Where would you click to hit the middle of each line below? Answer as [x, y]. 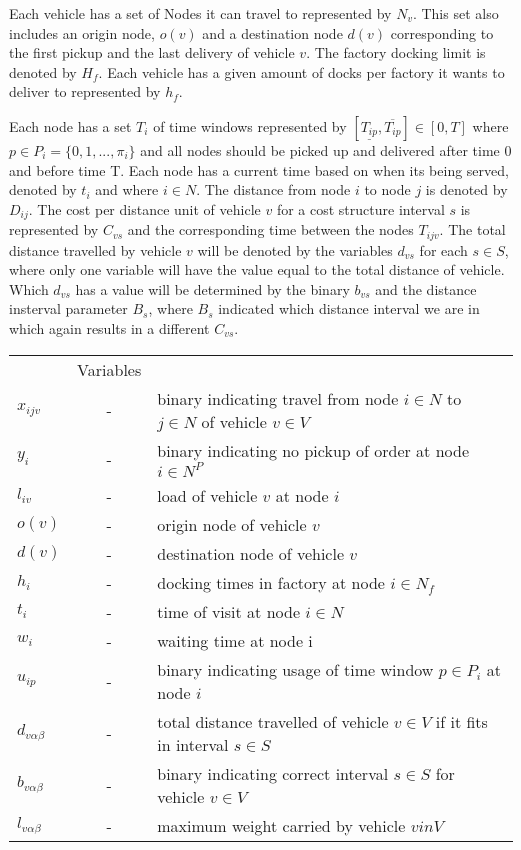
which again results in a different [109, 328]
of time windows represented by [250, 125]
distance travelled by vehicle [95, 249]
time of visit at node [229, 611]
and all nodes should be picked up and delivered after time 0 [326, 149]
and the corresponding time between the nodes [270, 229]
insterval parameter [68, 308]
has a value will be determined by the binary [212, 288]
